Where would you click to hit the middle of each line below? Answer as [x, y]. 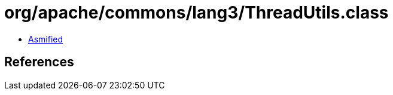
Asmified [46, 39]
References [39, 62]
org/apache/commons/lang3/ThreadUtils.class [196, 13]
